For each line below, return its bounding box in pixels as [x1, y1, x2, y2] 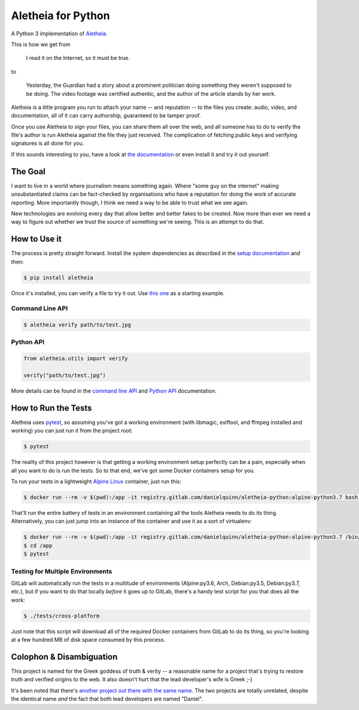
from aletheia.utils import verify [23, 355, 128, 362]
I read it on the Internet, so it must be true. [26, 54, 130, 62]
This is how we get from [11, 41, 71, 48]
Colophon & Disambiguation [11, 651, 118, 662]
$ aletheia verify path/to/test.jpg [23, 321, 132, 329]
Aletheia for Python [11, 9, 110, 22]
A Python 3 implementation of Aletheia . [11, 30, 108, 37]
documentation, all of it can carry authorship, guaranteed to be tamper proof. [11, 112, 201, 119]
